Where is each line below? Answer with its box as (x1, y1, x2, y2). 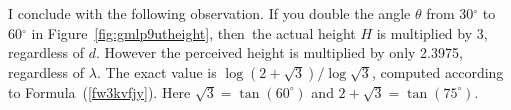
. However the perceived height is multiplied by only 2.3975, (96, 42, 463, 63)
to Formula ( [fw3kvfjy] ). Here (8, 81, 191, 102)
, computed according (371, 61, 504, 82)
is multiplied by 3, (376, 22, 488, 43)
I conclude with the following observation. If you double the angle (8, 3, 411, 23)
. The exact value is (96, 61, 217, 82)
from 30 (426, 3, 474, 23)
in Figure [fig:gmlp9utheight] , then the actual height (31, 22, 356, 43)
